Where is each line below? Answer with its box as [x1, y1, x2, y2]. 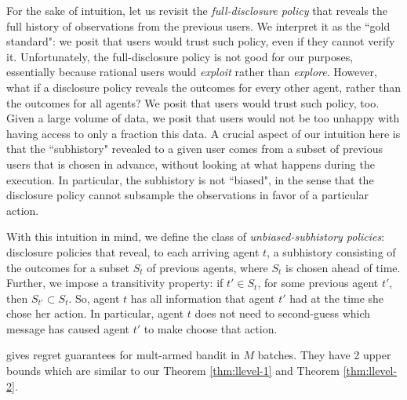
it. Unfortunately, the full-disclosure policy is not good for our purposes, [6, 48, 354, 64]
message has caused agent [6, 320, 129, 336]
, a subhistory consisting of [267, 243, 396, 260]
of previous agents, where [147, 259, 268, 275]
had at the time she [289, 289, 384, 306]
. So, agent [68, 289, 120, 306]
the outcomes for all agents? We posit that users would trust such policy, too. [6, 94, 380, 111]
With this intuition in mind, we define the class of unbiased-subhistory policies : [6, 228, 385, 245]
